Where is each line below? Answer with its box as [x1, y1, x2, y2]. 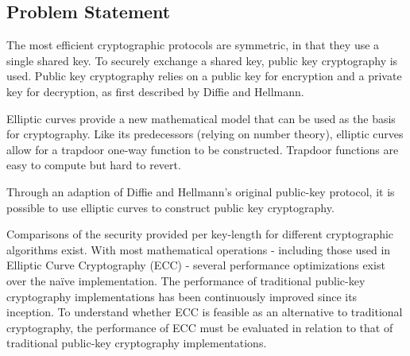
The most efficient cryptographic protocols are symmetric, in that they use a [6, 37, 380, 53]
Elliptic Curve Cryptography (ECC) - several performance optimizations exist [6, 257, 385, 273]
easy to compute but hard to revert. [6, 157, 181, 173]
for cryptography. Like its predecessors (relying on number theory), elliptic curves [6, 126, 404, 142]
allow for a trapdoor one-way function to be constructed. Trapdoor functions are [6, 141, 399, 157]
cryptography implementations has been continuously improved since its [6, 288, 358, 304]
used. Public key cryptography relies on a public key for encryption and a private [6, 68, 402, 84]
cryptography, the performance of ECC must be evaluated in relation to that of [6, 319, 393, 335]
